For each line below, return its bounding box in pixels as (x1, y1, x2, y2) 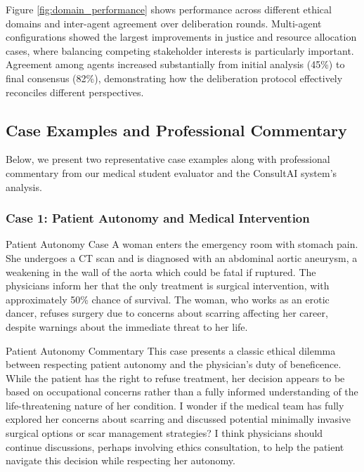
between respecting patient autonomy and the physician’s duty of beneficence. (6, 357, 342, 372)
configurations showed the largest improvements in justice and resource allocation (6, 29, 357, 44)
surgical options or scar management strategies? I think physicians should (6, 426, 323, 440)
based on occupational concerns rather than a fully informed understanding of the (6, 384, 358, 399)
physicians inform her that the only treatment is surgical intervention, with (6, 278, 330, 293)
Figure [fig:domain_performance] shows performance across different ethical (6, 2, 332, 16)
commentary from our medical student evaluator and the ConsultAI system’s (6, 165, 337, 180)
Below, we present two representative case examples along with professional (6, 152, 330, 166)
